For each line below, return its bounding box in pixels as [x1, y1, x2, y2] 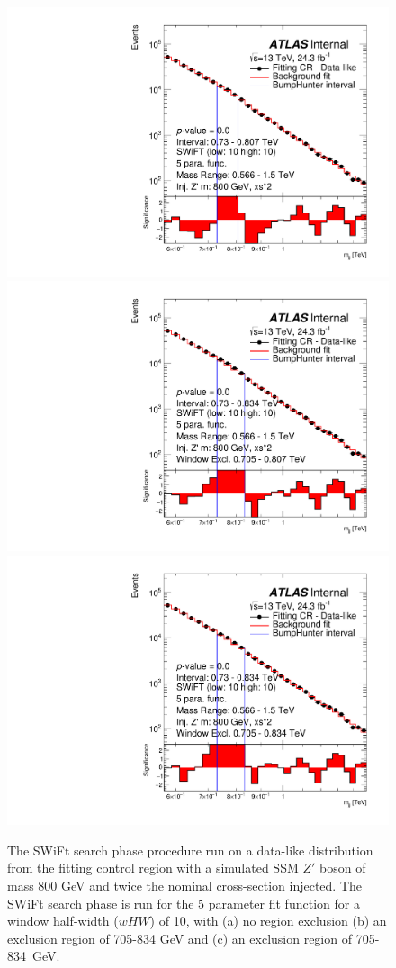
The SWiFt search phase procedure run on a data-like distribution [7, 840, 373, 859]
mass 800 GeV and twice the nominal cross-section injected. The [7, 875, 363, 894]
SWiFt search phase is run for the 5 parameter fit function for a [7, 893, 360, 912]
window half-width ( [7, 911, 119, 930]
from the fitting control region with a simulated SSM [7, 858, 299, 877]
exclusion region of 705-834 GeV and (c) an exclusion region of [7, 928, 352, 947]
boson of [319, 858, 366, 877]
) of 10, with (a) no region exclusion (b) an [149, 911, 387, 930]
